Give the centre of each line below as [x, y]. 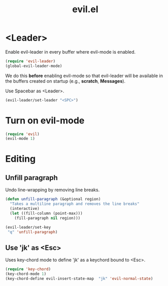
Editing [21, 159]
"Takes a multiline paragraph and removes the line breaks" [75, 204]
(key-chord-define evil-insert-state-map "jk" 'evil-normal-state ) [79, 278]
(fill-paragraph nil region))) [47, 218]
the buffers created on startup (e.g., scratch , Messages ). [65, 81]
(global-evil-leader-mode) [34, 66]
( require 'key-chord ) [28, 269]
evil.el [85, 9]
